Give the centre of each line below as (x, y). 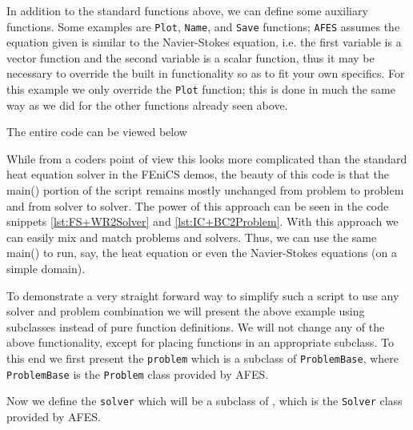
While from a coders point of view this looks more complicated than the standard (207, 158)
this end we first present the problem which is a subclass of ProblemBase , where (202, 358)
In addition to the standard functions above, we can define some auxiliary (187, 10)
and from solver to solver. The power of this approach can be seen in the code (198, 205)
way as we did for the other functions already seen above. (147, 104)
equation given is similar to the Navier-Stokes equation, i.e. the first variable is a (204, 42)
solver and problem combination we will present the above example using (186, 311)
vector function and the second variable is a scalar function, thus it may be (190, 57)
